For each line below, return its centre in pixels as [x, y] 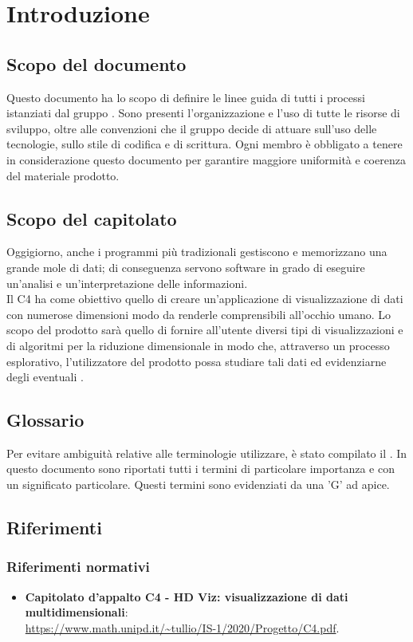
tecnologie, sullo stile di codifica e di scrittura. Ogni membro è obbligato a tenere [205, 144]
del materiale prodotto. [63, 175]
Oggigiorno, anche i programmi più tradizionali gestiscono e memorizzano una [197, 252]
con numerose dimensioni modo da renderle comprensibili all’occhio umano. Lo [199, 314]
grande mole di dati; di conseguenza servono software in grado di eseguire [186, 267]
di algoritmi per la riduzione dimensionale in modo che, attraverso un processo [198, 345]
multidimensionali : [77, 612]
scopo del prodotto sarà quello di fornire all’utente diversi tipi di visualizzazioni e [205, 330]
